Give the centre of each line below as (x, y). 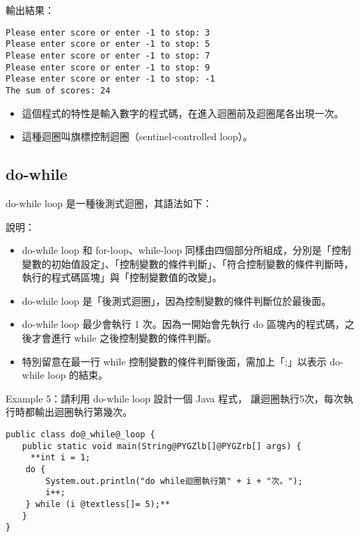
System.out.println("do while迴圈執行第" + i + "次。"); (174, 481)
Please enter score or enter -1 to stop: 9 (108, 67)
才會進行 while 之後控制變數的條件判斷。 (124, 338)
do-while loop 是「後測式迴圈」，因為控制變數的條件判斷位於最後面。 (177, 300)
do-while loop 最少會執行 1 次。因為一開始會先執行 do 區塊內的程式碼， (183, 324)
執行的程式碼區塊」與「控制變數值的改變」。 (122, 277)
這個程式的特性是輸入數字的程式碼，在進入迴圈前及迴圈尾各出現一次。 (183, 113)
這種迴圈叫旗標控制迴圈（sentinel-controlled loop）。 (137, 136)
